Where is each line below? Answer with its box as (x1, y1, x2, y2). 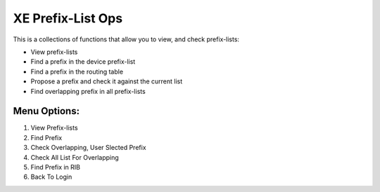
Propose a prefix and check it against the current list (30, 77, 183, 85)
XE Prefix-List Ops (13, 11, 123, 26)
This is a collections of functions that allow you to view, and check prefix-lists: (13, 35, 239, 43)
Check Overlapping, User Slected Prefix (30, 144, 147, 152)
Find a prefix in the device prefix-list (30, 57, 136, 66)
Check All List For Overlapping (30, 153, 119, 161)
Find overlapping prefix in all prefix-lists (30, 87, 146, 95)
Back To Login (30, 172, 72, 181)
